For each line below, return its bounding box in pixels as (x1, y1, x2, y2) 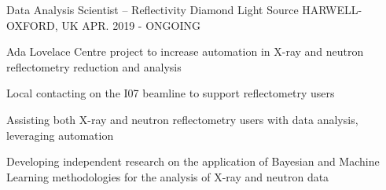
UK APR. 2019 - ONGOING (61, 16, 200, 33)
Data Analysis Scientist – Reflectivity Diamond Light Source (6, 2, 299, 17)
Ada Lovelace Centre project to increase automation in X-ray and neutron (6, 43, 364, 60)
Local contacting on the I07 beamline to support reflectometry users (6, 85, 335, 101)
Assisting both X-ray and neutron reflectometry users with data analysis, (6, 111, 358, 127)
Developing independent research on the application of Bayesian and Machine (6, 153, 380, 170)
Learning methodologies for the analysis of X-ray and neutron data (6, 168, 329, 185)
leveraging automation (6, 126, 114, 143)
